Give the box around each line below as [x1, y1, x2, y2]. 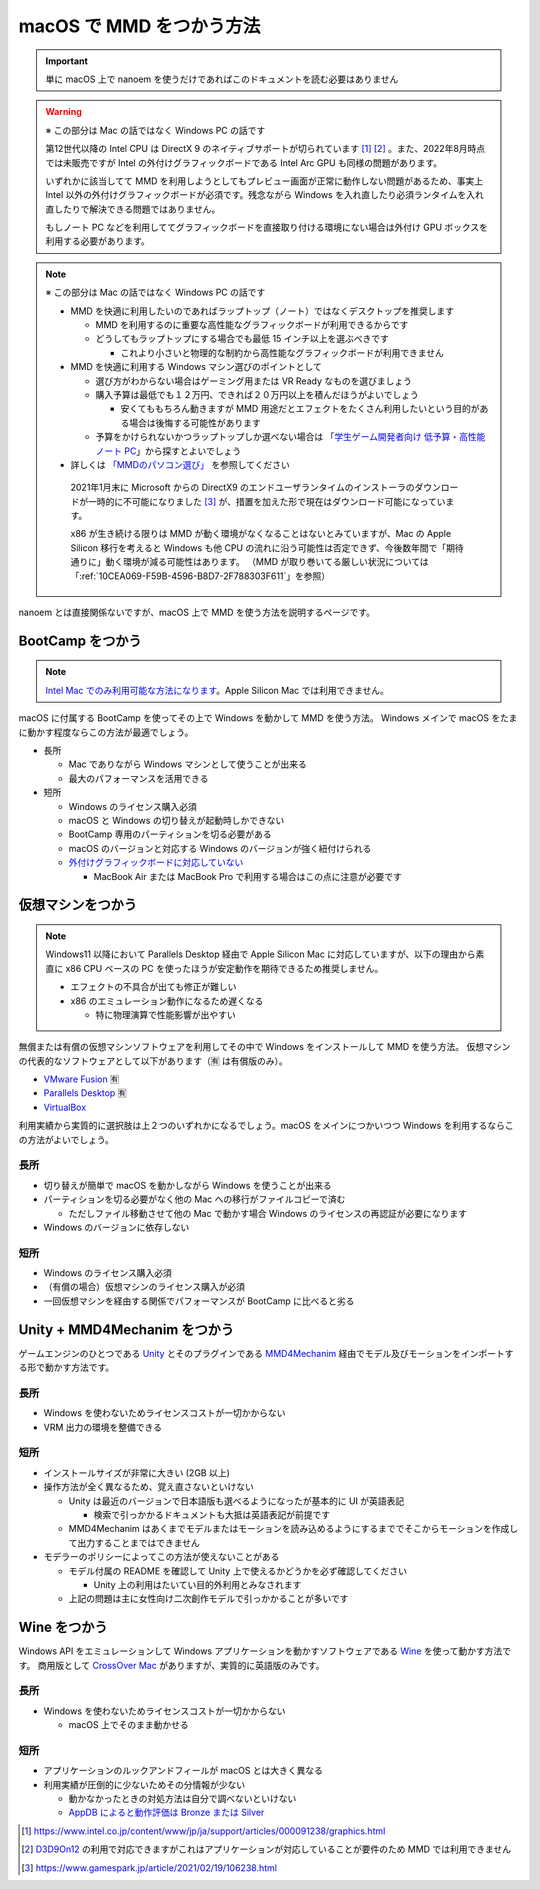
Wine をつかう [18, 1619, 109, 1636]
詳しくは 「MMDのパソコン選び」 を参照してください [70, 458, 290, 470]
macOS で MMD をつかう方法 [18, 15, 261, 37]
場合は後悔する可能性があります [128, 416, 261, 429]
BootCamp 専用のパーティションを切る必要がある [68, 828, 272, 840]
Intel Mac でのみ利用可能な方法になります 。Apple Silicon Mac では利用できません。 [45, 684, 390, 696]
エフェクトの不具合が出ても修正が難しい [70, 981, 237, 993]
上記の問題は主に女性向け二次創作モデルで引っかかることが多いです [68, 1593, 349, 1605]
